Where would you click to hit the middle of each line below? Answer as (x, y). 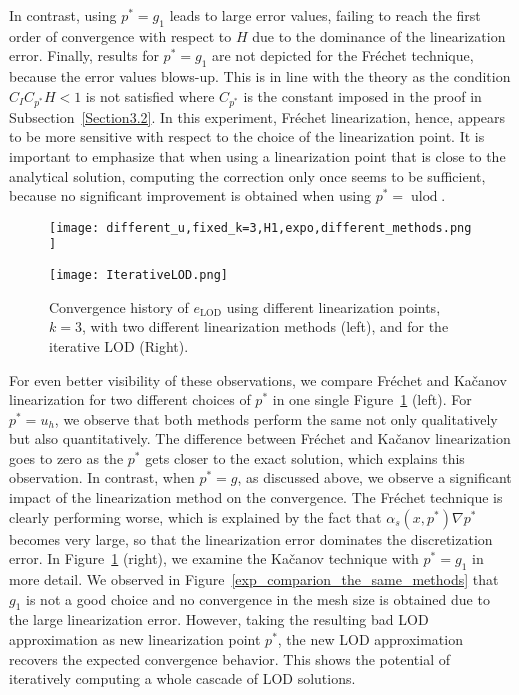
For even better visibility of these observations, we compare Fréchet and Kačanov (258, 379)
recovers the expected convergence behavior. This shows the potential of (230, 658)
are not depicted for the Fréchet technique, (343, 55)
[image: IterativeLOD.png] (138, 275)
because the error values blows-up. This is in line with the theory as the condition (260, 76)
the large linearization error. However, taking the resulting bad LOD (219, 619)
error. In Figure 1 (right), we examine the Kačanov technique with (214, 558)
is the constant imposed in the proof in (362, 95)
